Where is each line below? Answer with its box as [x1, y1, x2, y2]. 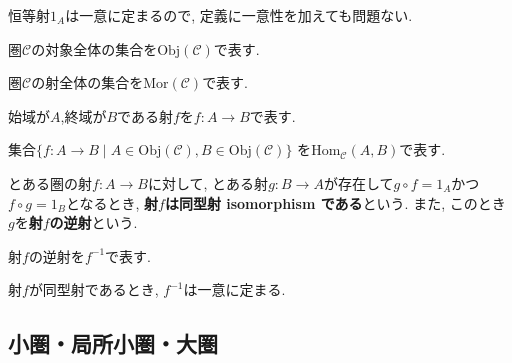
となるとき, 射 [65, 192, 159, 213]
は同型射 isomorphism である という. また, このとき [164, 192, 506, 213]
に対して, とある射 [147, 172, 269, 193]
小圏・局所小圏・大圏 [8, 328, 218, 359]
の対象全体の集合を [31, 38, 158, 59]
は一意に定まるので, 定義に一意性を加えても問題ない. [65, 5, 413, 25]
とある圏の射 [8, 172, 92, 193]
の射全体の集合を [31, 72, 144, 93]
